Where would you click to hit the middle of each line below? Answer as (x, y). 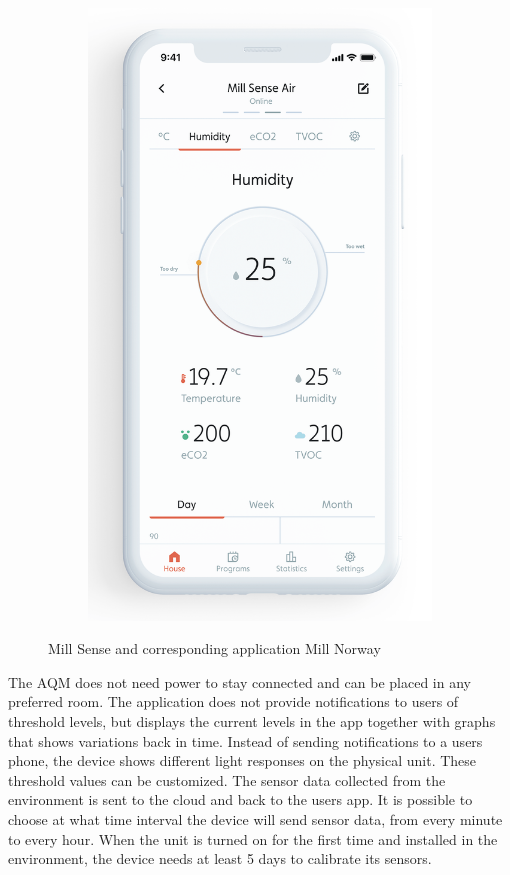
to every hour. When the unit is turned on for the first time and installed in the (253, 838)
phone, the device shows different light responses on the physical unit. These (242, 760)
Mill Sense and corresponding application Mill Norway (214, 648)
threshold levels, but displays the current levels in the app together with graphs (252, 720)
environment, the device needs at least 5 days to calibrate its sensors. (220, 858)
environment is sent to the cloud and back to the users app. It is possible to (240, 799)
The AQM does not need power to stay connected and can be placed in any (239, 681)
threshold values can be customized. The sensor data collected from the (227, 779)
